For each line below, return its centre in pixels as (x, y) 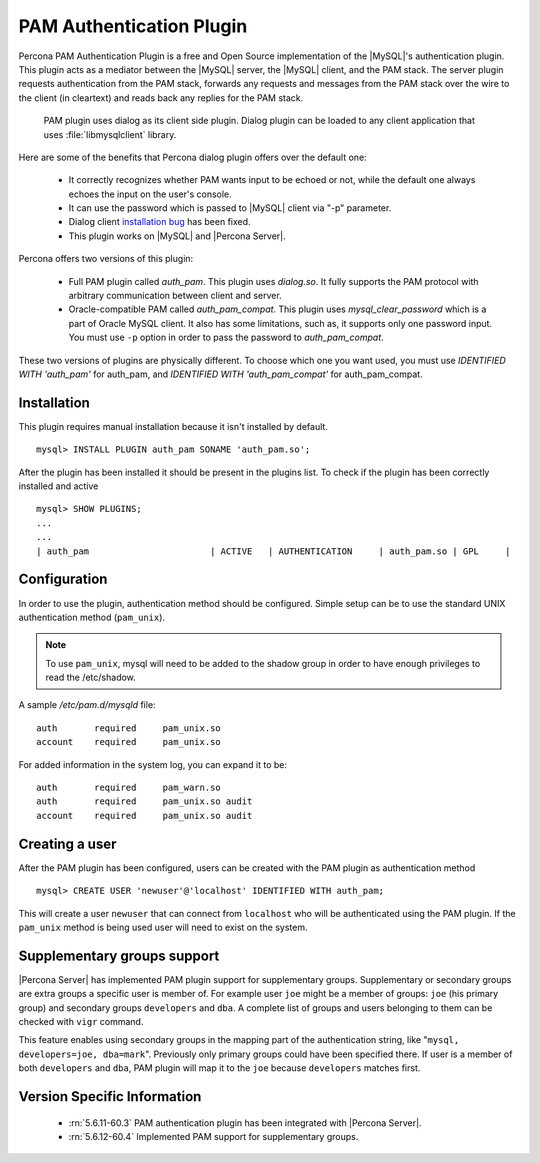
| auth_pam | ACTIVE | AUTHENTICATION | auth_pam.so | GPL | (273, 551)
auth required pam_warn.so (129, 788)
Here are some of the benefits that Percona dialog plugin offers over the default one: (192, 157)
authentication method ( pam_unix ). (91, 617)
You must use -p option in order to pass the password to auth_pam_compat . (226, 337)
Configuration (63, 579)
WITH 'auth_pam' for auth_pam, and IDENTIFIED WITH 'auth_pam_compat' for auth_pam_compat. (221, 374)
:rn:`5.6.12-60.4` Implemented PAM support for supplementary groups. (213, 1136)
